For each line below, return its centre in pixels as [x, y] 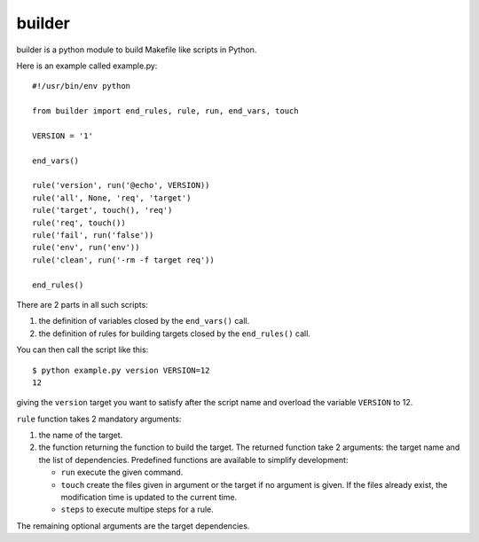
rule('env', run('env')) [86, 247]
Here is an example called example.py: [87, 66]
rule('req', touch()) [79, 223]
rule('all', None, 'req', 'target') [112, 198]
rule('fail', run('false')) [93, 236]
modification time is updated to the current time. [149, 498]
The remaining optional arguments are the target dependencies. [133, 526]
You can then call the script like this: [82, 350]
